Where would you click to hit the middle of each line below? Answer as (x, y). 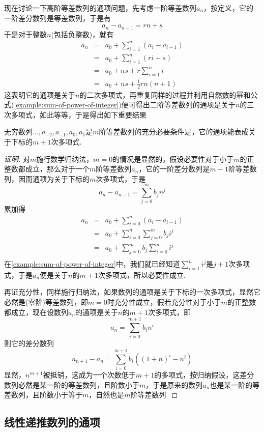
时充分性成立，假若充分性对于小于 (164, 302)
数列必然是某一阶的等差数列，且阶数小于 (72, 384)
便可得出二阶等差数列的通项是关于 (178, 105)
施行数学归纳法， (65, 159)
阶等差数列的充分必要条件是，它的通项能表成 (174, 132)
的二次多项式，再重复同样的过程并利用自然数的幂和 (165, 94)
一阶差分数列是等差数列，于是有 (57, 18)
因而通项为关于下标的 (54, 178)
